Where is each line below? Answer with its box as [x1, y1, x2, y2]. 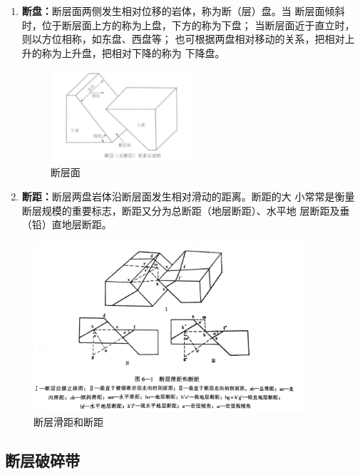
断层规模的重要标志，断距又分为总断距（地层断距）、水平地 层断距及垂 [21, 203, 350, 218]
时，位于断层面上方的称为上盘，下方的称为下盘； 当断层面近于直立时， [21, 17, 355, 32]
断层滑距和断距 [34, 414, 103, 429]
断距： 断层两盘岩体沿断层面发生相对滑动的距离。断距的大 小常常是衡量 [21, 188, 355, 203]
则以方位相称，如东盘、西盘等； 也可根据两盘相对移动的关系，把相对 [21, 31, 345, 46]
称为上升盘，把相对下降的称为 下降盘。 [41, 45, 225, 60]
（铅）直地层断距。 [21, 217, 112, 232]
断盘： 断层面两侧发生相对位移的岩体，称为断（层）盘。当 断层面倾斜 [21, 4, 345, 18]
